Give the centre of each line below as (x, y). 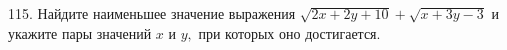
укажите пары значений (80, 32)
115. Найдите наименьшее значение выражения (152, 13)
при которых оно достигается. (289, 32)
